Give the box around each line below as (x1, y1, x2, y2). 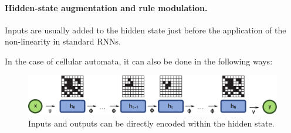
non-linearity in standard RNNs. (5, 35, 121, 47)
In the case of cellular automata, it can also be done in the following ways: (5, 54, 273, 67)
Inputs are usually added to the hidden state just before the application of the (5, 23, 286, 36)
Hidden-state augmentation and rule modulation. (5, 1, 208, 13)
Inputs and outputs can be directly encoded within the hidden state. (28, 117, 275, 129)
